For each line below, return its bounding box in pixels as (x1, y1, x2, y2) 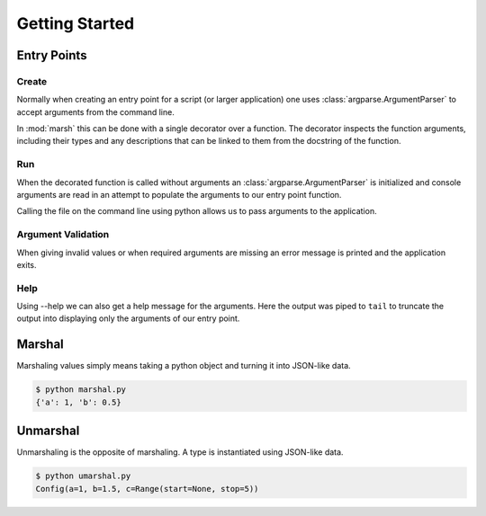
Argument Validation (16, 228, 110, 241)
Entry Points (16, 48, 87, 63)
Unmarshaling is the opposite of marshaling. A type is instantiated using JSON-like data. (16, 447, 344, 458)
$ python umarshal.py (35, 471, 131, 481)
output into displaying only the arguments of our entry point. (16, 313, 240, 324)
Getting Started (16, 13, 135, 33)
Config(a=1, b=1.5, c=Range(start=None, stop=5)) (35, 484, 259, 494)
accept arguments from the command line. (16, 106, 175, 117)
